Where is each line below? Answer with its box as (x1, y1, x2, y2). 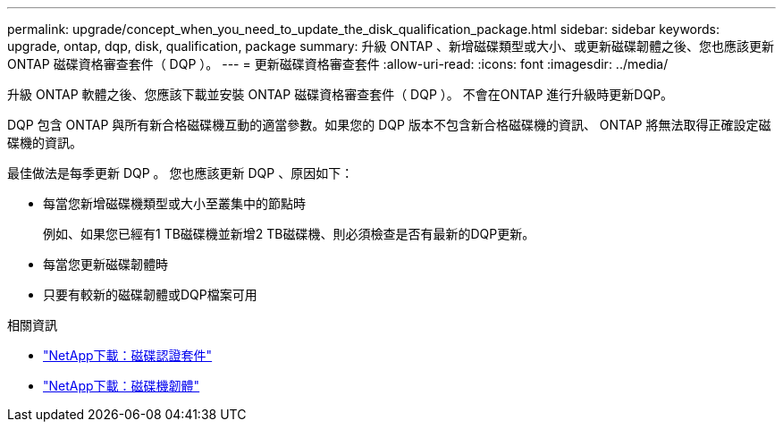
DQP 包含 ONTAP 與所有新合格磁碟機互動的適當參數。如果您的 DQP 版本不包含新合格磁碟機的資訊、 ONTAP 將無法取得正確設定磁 (7, 117, 771, 132)
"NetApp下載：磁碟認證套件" (43, 348, 213, 363)
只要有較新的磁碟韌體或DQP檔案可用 (43, 287, 257, 302)
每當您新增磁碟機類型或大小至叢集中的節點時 (43, 196, 306, 211)
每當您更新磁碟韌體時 (43, 257, 168, 272)
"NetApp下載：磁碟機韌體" (43, 378, 200, 393)
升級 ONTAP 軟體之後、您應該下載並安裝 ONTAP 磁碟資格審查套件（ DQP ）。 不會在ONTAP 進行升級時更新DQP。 (7, 87, 674, 102)
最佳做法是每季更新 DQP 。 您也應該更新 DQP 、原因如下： (7, 165, 354, 181)
